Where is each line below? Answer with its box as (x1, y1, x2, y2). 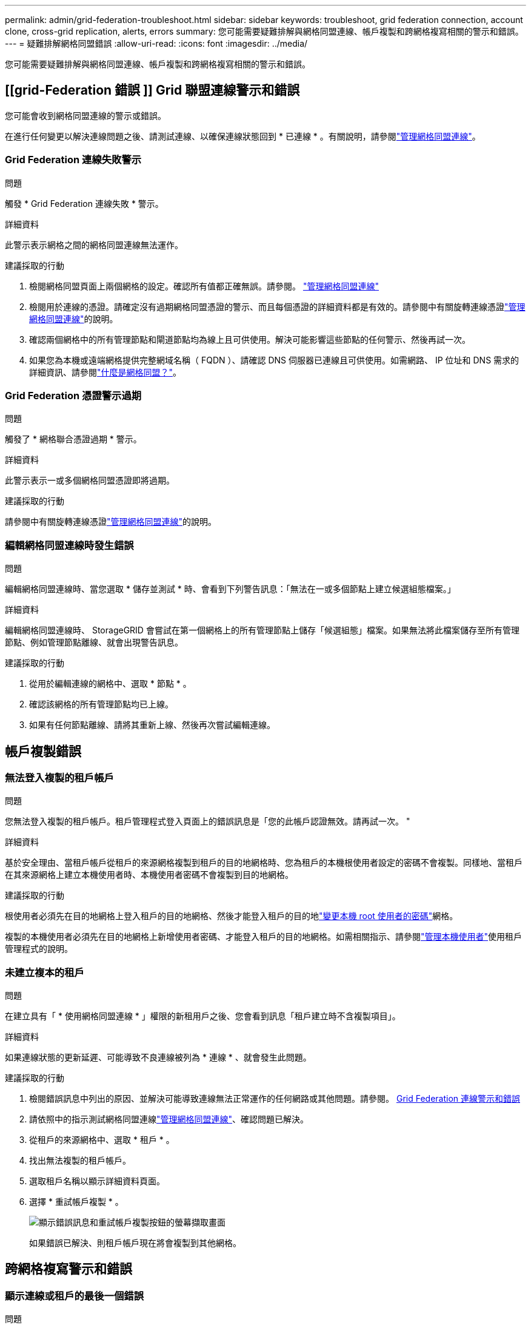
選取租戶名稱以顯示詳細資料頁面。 (29, 1176, 165, 1187)
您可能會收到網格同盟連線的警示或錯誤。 (5, 110, 166, 121)
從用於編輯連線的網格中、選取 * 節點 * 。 (29, 678, 192, 689)
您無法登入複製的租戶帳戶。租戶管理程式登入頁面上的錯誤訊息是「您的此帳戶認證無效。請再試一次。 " (5, 816, 410, 827)
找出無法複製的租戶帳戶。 (29, 1155, 131, 1166)
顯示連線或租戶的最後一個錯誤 (5, 1289, 144, 1302)
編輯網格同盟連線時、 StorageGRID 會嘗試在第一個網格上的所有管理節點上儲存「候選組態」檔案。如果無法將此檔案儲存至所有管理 (5, 625, 519, 636)
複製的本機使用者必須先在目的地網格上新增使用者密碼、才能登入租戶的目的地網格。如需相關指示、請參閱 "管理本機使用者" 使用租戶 (5, 931, 523, 942)
